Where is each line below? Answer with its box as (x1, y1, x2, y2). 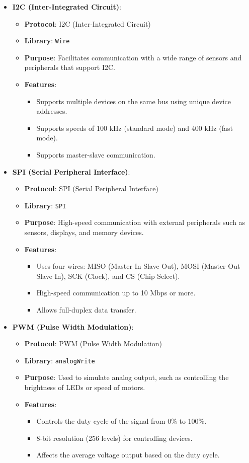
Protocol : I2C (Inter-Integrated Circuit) (24, 18, 151, 29)
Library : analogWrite (24, 355, 95, 365)
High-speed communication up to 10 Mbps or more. (36, 287, 196, 298)
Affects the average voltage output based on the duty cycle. (36, 449, 220, 460)
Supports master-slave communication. (36, 149, 155, 160)
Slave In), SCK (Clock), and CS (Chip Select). (36, 270, 180, 281)
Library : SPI (24, 200, 66, 210)
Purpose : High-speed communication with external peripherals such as (24, 217, 245, 227)
